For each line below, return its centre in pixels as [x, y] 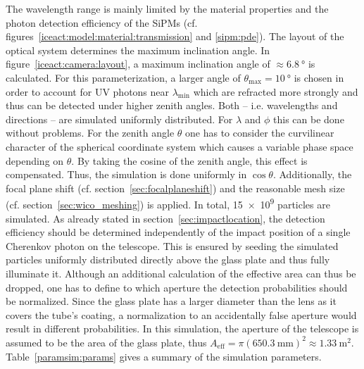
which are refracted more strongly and [276, 91]
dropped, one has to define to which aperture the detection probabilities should [177, 287]
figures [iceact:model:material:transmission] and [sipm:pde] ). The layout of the [175, 36]
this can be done [309, 119]
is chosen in [319, 77]
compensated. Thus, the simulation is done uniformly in [126, 174]
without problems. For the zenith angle [90, 133]
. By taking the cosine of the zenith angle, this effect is [189, 160]
